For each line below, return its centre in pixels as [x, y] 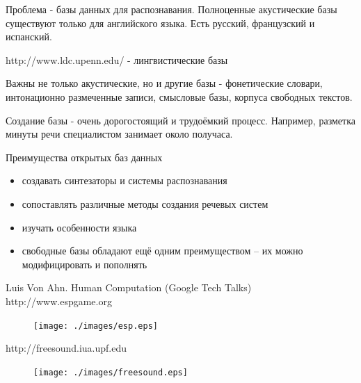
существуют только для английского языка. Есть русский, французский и [160, 23]
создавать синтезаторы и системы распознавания [125, 180]
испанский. [29, 36]
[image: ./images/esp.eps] [96, 326]
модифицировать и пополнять [85, 264]
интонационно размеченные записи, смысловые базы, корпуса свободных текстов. [179, 96]
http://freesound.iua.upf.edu [66, 348]
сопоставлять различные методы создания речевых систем [145, 203]
